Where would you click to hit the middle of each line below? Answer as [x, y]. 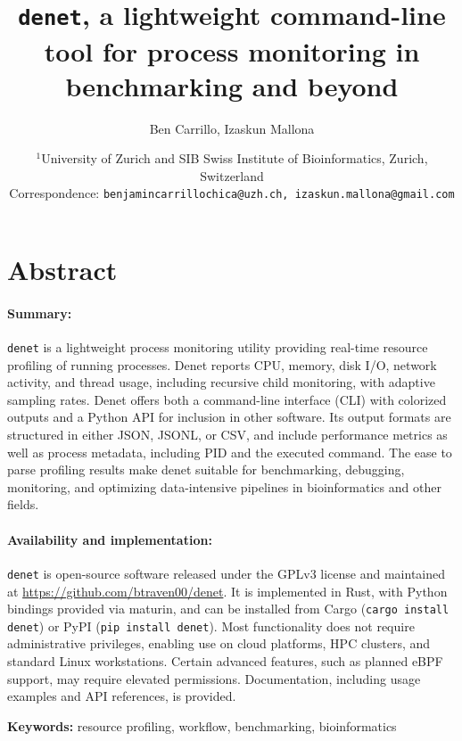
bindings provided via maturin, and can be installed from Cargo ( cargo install [228, 609]
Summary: [40, 313]
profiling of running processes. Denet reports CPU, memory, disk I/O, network [222, 364]
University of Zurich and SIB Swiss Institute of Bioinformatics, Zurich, [235, 158]
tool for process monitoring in [232, 50]
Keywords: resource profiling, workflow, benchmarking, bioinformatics [202, 725]
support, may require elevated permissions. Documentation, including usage [214, 678]
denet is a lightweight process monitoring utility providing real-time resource [218, 347]
